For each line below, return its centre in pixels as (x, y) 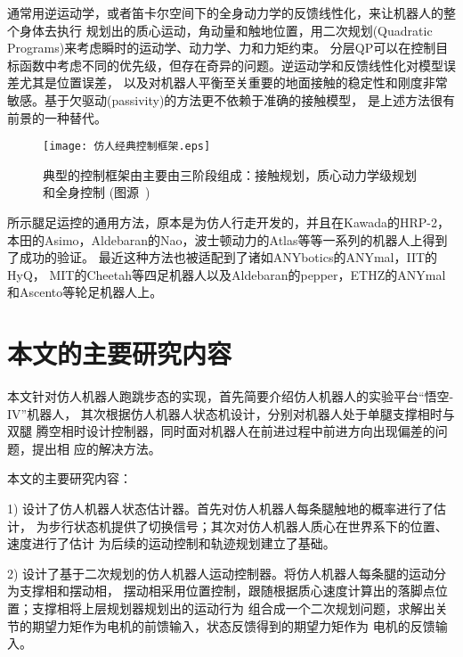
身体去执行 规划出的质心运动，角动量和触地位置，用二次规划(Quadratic (226, 30)
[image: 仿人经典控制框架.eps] (127, 147)
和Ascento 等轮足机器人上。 (85, 292)
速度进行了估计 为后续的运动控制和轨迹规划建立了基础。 (171, 543)
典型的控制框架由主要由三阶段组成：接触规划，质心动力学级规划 (230, 174)
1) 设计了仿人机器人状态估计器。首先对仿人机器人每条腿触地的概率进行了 (221, 509)
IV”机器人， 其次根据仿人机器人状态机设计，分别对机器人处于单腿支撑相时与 (231, 413)
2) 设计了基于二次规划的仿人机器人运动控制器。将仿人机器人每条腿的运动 (221, 573)
